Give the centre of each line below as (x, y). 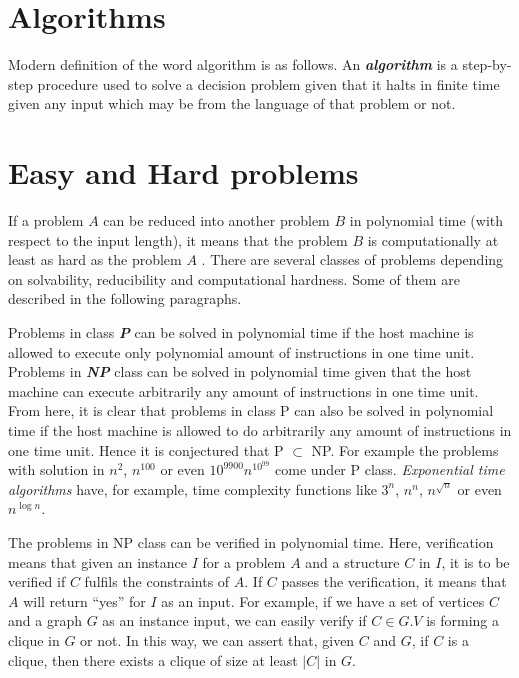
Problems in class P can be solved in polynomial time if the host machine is (241, 332)
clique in (34, 639)
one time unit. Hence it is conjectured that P (146, 449)
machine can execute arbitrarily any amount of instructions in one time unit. (243, 390)
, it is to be (475, 561)
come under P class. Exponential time (390, 469)
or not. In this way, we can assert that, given (217, 639)
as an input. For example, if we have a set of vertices (323, 600)
